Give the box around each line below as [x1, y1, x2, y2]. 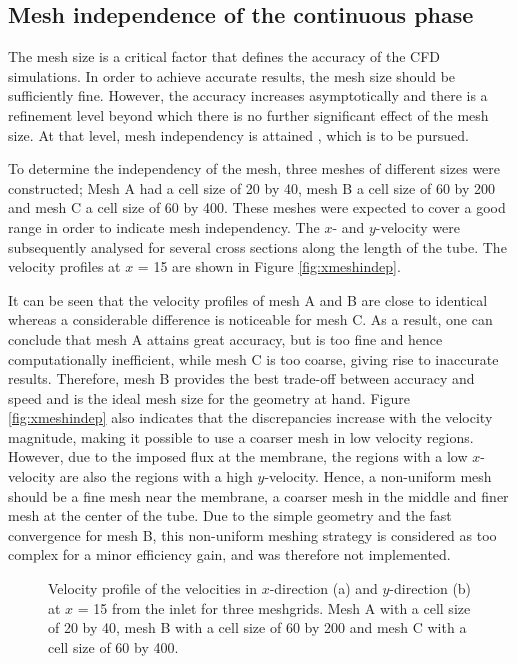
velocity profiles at [8, 256, 121, 277]
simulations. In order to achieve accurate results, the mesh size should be [8, 65, 456, 86]
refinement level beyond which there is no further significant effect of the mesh [8, 104, 489, 125]
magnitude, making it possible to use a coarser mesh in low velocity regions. [8, 426, 474, 447]
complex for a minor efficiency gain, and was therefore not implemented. [8, 544, 451, 565]
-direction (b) [389, 578, 472, 599]
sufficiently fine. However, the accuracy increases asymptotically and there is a [8, 85, 488, 106]
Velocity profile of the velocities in [48, 578, 257, 599]
